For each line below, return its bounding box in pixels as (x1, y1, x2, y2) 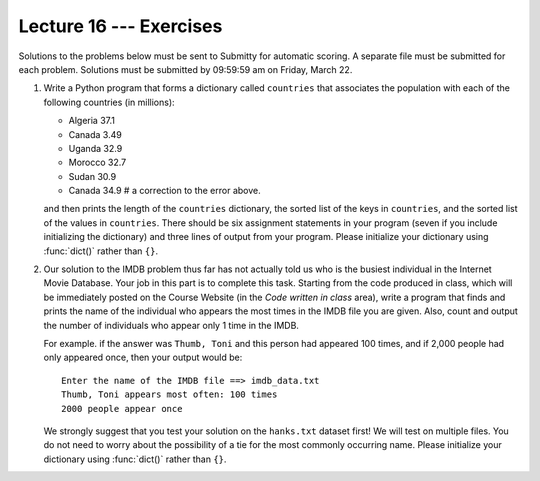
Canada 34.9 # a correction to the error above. (68, 185, 261, 197)
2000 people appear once (61, 403, 183, 414)
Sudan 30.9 (68, 170, 117, 182)
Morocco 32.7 (68, 156, 127, 169)
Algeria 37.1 (68, 115, 115, 127)
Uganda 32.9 (68, 142, 123, 154)
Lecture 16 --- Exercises (18, 15, 223, 37)
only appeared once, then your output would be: (43, 351, 243, 364)
